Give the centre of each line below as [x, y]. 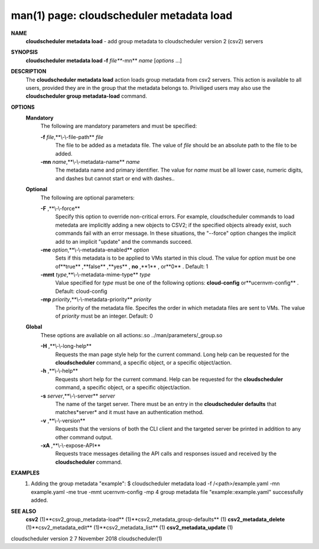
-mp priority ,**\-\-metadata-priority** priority [96, 299]
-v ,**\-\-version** [63, 421]
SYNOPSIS [25, 52]
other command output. [84, 437]
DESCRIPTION [29, 72]
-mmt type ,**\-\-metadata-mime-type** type [95, 274]
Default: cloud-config [81, 291]
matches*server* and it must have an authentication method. [129, 412]
